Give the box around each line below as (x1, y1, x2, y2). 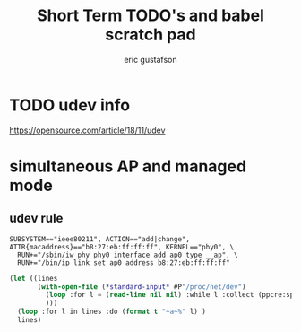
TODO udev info (9, 95, 131, 115)
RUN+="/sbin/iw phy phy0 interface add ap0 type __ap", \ (17, 250, 239, 259)
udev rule (9, 211, 64, 226)
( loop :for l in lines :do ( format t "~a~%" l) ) (17, 307, 206, 317)
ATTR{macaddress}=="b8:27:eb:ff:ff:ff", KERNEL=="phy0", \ (9, 242, 235, 251)
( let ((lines (9, 274, 58, 283)
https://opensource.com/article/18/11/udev (9, 125, 166, 135)
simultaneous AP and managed (9, 156, 247, 176)
